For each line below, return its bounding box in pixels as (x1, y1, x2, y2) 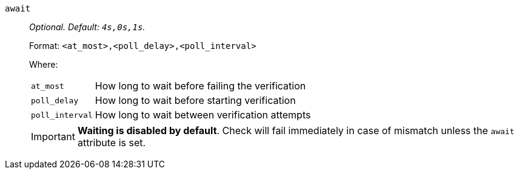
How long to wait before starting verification (95, 94, 296, 106)
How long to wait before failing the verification (95, 80, 306, 92)
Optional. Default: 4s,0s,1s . (29, 22, 146, 32)
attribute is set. (77, 137, 146, 149)
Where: (29, 59, 58, 69)
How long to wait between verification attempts (95, 109, 311, 121)
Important (31, 130, 75, 143)
